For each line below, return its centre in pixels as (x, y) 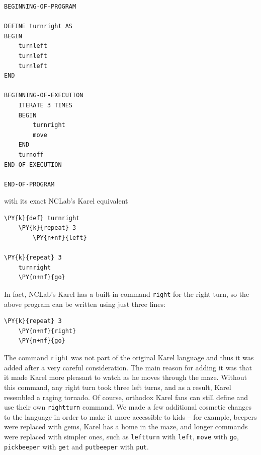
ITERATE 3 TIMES (46, 105)
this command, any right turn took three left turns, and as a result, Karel (118, 387)
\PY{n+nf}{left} (60, 238)
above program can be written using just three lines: (85, 304)
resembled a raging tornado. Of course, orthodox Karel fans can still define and (126, 397)
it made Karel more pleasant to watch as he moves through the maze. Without (125, 377)
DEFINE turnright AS (38, 26)
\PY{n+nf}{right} (47, 331)
